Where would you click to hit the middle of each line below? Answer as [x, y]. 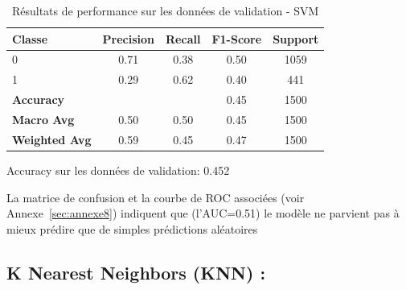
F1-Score [237, 38]
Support [296, 38]
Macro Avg [43, 119]
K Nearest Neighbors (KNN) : [136, 272]
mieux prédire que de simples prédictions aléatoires [132, 228]
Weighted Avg [52, 139]
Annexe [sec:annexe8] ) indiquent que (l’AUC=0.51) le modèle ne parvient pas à [203, 213]
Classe [30, 38]
